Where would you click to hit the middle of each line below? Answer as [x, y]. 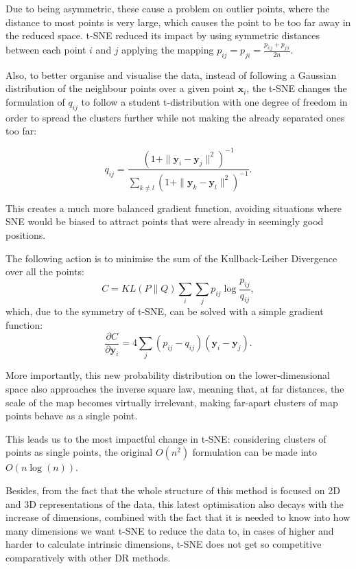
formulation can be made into [255, 452]
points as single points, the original [79, 452]
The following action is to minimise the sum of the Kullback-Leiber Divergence [171, 258]
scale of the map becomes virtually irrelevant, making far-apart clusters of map [172, 402]
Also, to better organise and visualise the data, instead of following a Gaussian [171, 74]
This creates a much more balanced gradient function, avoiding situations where [174, 208]
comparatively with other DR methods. [88, 557]
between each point [46, 50]
